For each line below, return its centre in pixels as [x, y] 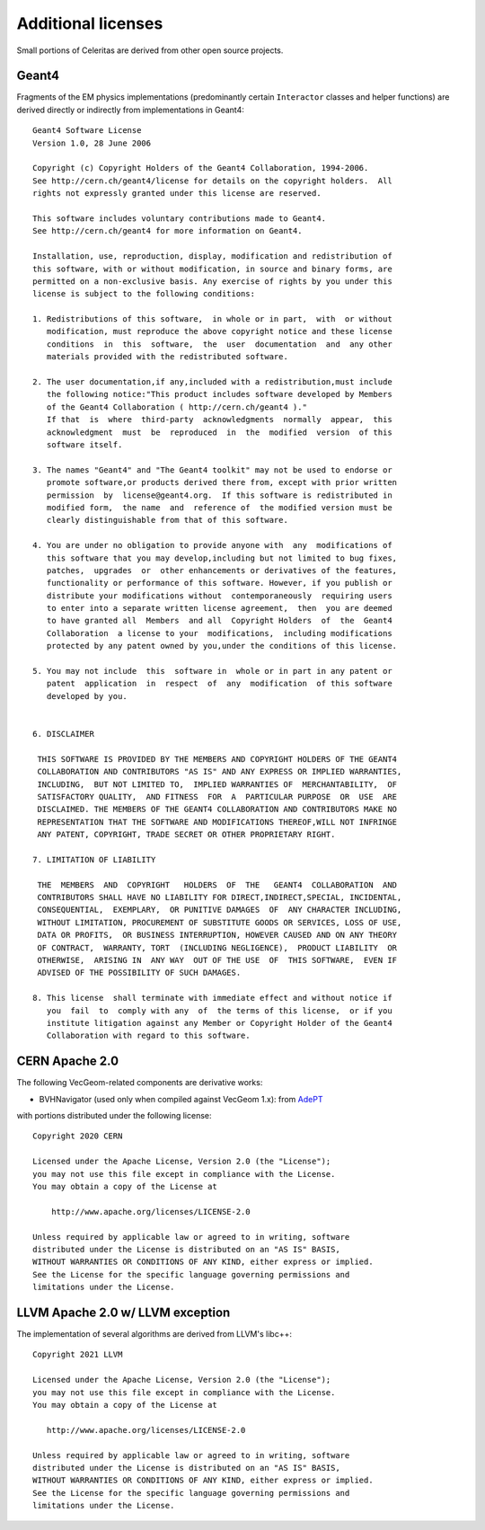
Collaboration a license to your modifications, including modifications [219, 633]
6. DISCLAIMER [63, 734]
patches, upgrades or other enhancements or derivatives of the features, [222, 570]
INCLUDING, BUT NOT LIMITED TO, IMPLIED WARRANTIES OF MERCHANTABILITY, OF [217, 784]
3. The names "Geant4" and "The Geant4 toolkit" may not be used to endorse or [212, 470]
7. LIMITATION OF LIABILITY [94, 859]
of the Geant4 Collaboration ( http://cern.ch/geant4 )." [176, 407]
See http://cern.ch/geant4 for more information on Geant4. [168, 231]
